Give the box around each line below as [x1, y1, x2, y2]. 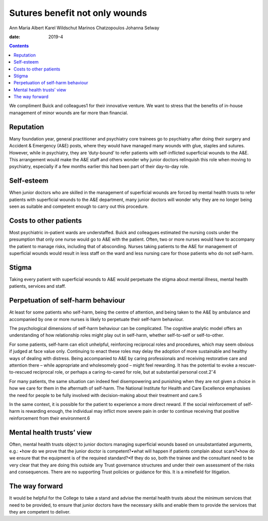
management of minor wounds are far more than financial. [9, 110, 129, 116]
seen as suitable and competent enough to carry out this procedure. [9, 203, 149, 209]
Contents [9, 43, 29, 49]
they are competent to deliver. [9, 509, 70, 515]
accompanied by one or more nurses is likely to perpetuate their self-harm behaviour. [9, 316, 184, 322]
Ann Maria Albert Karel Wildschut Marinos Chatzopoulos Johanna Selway [9, 25, 160, 31]
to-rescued [9, 369, 32, 375]
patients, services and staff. [9, 283, 67, 289]
